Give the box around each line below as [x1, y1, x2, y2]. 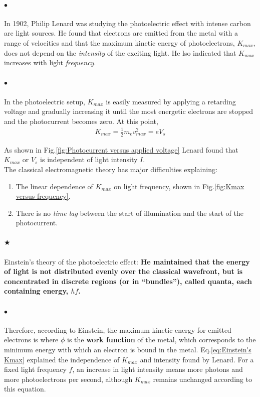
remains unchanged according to [153, 373, 252, 384]
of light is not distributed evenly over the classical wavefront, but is [4, 266, 243, 277]
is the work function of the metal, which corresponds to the [67, 334, 256, 345]
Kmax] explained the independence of [4, 354, 120, 364]
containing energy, [4, 286, 69, 296]
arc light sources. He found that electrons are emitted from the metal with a [4, 28, 238, 38]
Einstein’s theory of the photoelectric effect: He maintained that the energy [4, 256, 250, 267]
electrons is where [4, 334, 59, 345]
